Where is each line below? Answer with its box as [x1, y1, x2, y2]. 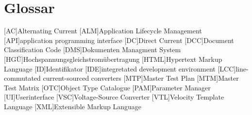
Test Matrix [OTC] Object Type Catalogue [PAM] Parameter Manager [4, 82, 211, 92]
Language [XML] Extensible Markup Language [4, 101, 141, 111]
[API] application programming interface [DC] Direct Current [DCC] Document [4, 35, 234, 45]
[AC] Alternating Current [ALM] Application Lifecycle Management [4, 26, 202, 36]
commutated [4, 73, 41, 83]
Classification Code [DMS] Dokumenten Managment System [4, 44, 181, 55]
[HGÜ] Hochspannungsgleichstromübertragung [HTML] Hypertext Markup [4, 54, 222, 64]
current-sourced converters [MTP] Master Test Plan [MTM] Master [43, 73, 239, 83]
